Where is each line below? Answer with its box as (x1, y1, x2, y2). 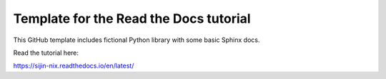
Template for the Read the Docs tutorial (13, 11, 251, 26)
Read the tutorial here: (13, 48, 79, 57)
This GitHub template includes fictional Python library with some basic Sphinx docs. (13, 36, 260, 44)
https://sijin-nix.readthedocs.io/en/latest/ (13, 61, 134, 70)
